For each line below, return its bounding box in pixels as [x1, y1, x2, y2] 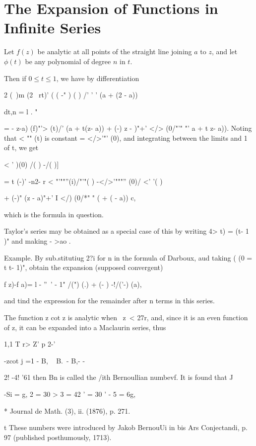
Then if [4, 73, 26, 83]
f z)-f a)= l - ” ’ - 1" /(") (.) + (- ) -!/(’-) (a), [4, 278, 142, 289]
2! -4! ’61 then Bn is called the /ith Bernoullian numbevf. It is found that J [4, 372, 233, 382]
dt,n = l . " [4, 106, 38, 116]
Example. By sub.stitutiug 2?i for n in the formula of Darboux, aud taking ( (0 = [4, 252, 253, 263]
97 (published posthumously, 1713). [4, 432, 112, 442]
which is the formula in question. [4, 209, 104, 219]
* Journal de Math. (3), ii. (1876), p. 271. [4, 405, 130, 416]
